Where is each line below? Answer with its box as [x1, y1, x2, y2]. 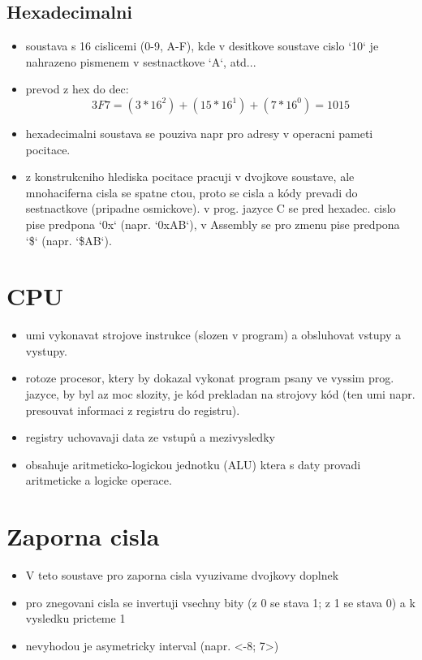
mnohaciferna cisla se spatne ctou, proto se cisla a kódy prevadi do [25, 183, 358, 201]
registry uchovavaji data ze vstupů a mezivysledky [25, 429, 275, 446]
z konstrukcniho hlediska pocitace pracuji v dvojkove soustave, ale [25, 168, 355, 185]
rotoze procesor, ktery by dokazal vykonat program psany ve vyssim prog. [25, 369, 394, 386]
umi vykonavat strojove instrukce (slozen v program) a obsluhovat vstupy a [25, 326, 401, 343]
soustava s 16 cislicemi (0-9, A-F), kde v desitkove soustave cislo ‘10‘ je [25, 37, 379, 54]
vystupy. [25, 342, 67, 359]
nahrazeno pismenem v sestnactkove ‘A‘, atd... [25, 53, 256, 70]
